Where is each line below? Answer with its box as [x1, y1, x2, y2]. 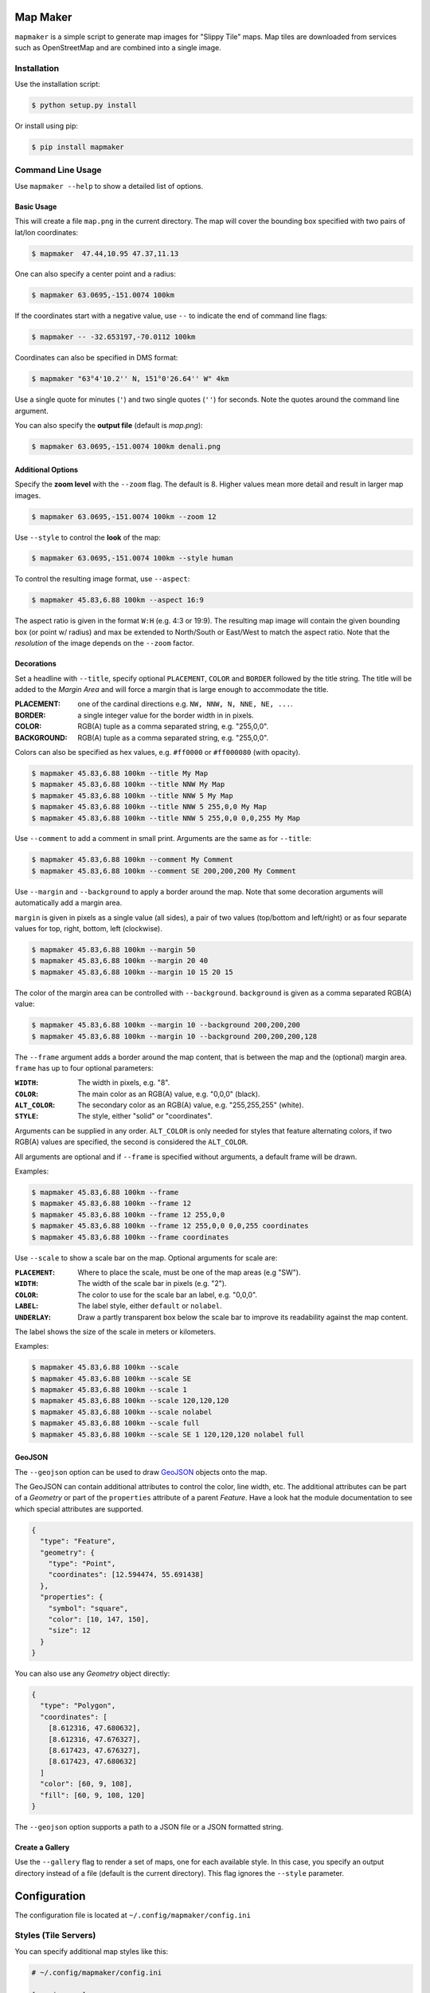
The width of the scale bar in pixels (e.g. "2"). [77, 1279, 227, 1288]
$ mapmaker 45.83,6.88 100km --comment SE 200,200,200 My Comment [31, 866, 296, 875]
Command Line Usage [14, 164, 103, 175]
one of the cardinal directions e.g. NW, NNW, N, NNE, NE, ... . [77, 699, 293, 709]
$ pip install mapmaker [31, 143, 125, 151]
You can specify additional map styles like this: [14, 1946, 169, 1956]
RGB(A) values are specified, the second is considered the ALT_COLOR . [14, 1137, 248, 1147]
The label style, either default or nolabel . [77, 1301, 222, 1311]
